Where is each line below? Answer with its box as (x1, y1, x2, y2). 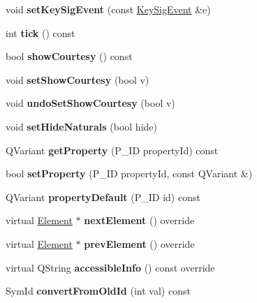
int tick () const (6, 25, 75, 40)
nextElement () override (84, 213, 195, 228)
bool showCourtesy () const (6, 49, 133, 64)
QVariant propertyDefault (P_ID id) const (6, 189, 200, 204)
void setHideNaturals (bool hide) (6, 119, 157, 133)
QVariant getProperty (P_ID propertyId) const (6, 142, 219, 157)
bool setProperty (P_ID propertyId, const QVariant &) (6, 166, 253, 181)
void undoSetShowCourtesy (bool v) (6, 96, 175, 110)
